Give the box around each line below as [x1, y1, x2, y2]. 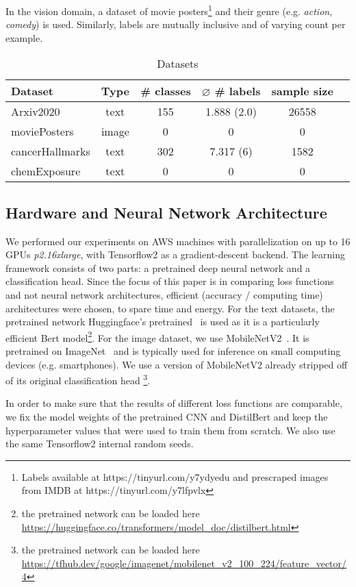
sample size [271, 83, 333, 99]
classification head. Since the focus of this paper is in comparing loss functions [5, 274, 334, 288]
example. [5, 30, 43, 45]
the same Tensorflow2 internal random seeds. [5, 436, 194, 451]
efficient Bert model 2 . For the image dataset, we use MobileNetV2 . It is [5, 328, 309, 345]
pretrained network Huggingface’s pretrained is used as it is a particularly [5, 314, 320, 329]
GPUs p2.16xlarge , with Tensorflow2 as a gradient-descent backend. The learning [5, 247, 345, 262]
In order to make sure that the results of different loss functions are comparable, [5, 396, 342, 410]
